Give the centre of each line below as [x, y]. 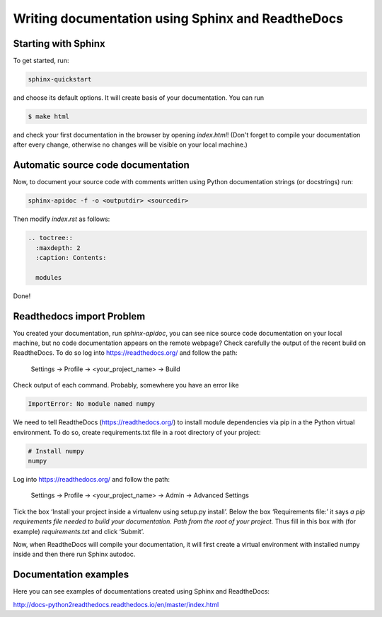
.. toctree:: [51, 238]
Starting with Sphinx [59, 44]
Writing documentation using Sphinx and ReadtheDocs [178, 18]
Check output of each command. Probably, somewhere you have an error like [126, 385]
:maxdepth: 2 [58, 248]
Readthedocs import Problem [79, 316]
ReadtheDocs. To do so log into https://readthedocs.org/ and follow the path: [125, 353]
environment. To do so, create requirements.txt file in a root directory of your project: [137, 432]
